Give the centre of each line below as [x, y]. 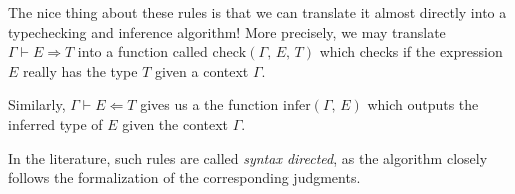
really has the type [80, 70]
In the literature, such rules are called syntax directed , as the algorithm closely [248, 157]
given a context [201, 70]
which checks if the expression [411, 51]
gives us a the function [209, 104]
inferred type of [55, 123]
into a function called [142, 51]
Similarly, [37, 104]
